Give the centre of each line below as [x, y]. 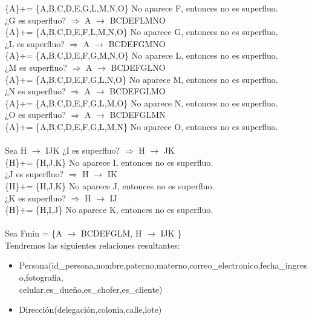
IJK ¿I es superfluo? [83, 150]
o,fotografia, [41, 277]
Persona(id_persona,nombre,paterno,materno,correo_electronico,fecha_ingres [163, 265]
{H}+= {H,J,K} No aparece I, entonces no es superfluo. [109, 162]
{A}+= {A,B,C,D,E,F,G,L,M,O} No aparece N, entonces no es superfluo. [141, 103]
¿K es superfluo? [35, 198]
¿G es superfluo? [36, 20]
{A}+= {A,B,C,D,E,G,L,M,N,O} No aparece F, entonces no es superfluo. [141, 8]
